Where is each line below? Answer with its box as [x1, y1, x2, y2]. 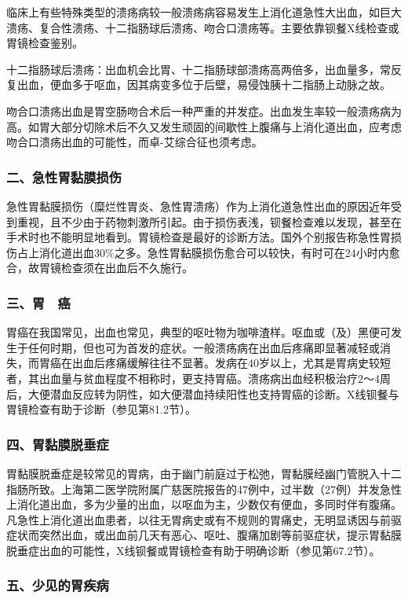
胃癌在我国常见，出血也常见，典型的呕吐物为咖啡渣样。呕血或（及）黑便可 [6, 324, 391, 340]
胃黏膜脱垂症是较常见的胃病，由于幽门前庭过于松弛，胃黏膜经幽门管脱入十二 [6, 465, 402, 481]
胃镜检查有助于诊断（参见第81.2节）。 [6, 401, 196, 417]
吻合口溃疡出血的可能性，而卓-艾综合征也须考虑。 [6, 134, 263, 150]
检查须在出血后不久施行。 [60, 259, 193, 276]
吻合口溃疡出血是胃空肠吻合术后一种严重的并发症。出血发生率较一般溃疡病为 [6, 102, 402, 119]
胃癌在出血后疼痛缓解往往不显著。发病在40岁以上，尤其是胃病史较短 [38, 355, 391, 371]
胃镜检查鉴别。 [6, 35, 83, 51]
